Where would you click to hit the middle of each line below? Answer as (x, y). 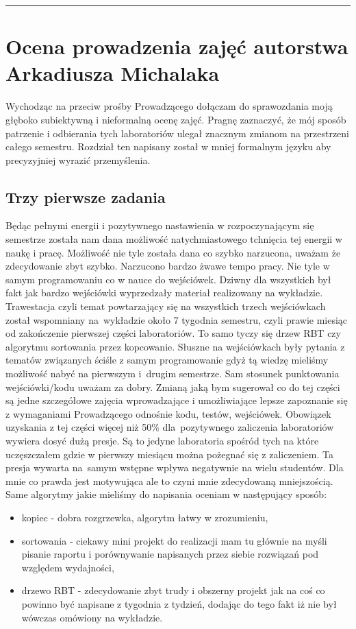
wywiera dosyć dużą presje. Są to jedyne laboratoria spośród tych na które (162, 440)
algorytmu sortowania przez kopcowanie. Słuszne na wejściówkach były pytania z (175, 346)
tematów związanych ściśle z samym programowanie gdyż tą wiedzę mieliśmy (167, 360)
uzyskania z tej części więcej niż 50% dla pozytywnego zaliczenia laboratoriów (170, 427)
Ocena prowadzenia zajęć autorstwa (177, 46)
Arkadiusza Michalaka (113, 73)
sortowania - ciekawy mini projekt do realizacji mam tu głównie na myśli (174, 540)
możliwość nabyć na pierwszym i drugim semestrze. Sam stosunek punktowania (173, 373)
